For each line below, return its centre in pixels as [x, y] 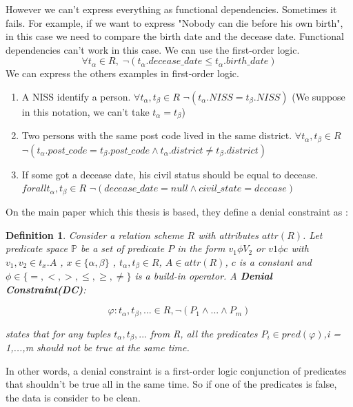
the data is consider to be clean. [73, 398]
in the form [201, 248]
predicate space [37, 248]
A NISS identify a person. [76, 96]
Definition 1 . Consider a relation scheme [95, 234]
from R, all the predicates [204, 333]
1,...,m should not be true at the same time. [98, 347]
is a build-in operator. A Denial [204, 276]
